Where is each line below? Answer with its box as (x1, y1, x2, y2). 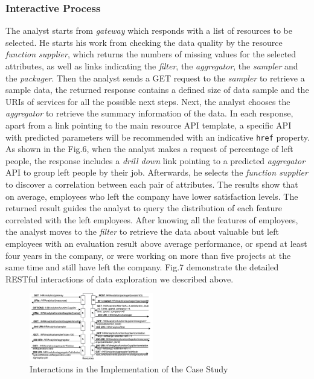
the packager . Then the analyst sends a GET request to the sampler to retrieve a (5, 71, 305, 84)
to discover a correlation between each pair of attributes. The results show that (5, 178, 298, 190)
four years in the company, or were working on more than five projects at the (5, 249, 291, 261)
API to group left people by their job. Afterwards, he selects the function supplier (5, 166, 308, 179)
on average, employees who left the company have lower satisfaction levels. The (5, 189, 298, 202)
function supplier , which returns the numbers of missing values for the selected (5, 48, 296, 60)
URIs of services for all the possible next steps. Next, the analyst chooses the (5, 95, 290, 107)
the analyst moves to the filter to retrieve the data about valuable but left (5, 225, 279, 238)
